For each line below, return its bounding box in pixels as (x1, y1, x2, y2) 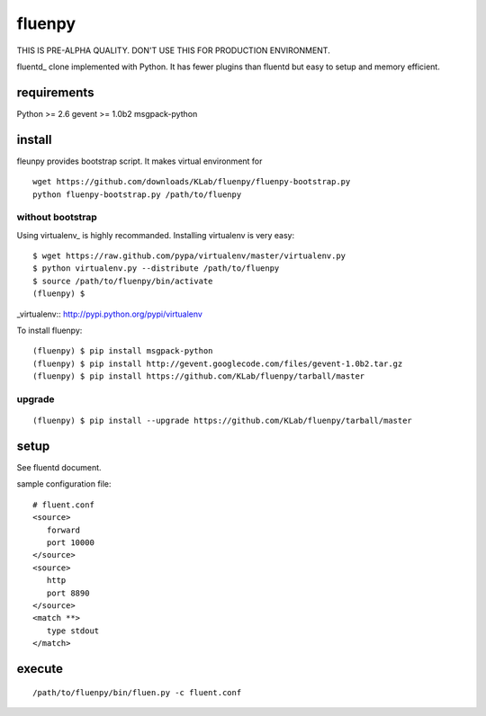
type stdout (46, 625, 100, 636)
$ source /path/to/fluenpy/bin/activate (32, 275, 213, 286)
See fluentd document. (16, 462, 103, 473)
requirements (16, 85, 94, 100)
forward (46, 524, 81, 535)
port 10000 (46, 538, 94, 548)
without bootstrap (16, 211, 98, 224)
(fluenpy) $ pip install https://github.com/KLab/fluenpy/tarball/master (32, 371, 365, 381)
